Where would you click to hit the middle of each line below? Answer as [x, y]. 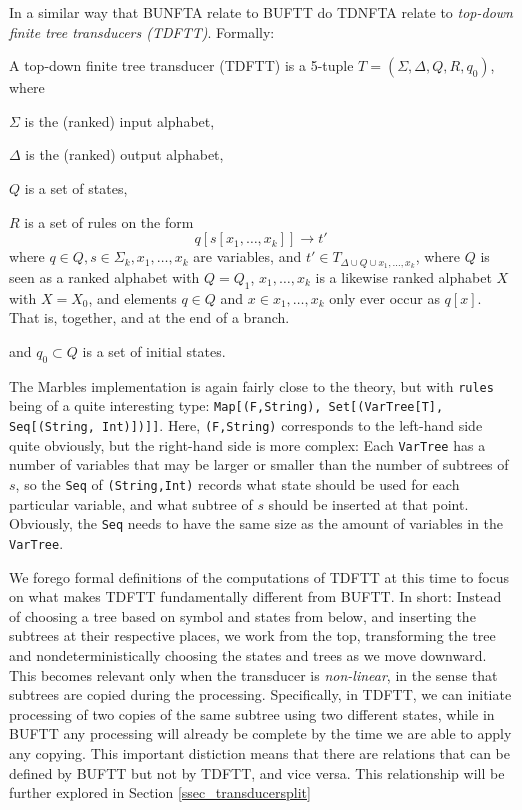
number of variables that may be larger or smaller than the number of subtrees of [259, 464]
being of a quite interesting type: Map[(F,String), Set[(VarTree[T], [226, 405]
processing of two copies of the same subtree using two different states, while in [252, 713]
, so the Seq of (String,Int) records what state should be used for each [237, 484]
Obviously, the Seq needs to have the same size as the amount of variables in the [256, 523]
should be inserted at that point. [368, 503]
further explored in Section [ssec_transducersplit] [160, 792]
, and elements [132, 297]
